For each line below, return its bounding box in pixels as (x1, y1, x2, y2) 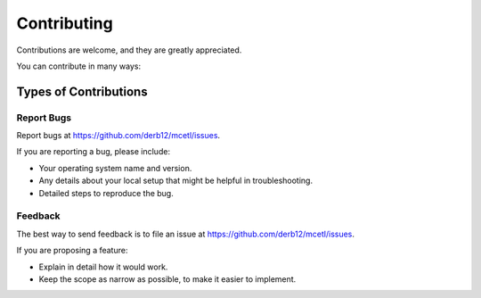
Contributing (16, 13, 113, 33)
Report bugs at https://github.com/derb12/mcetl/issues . (16, 130, 221, 141)
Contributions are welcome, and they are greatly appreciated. (16, 45, 242, 55)
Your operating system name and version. (38, 162, 192, 173)
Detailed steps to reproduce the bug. (38, 187, 174, 198)
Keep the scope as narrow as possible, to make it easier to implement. (38, 273, 297, 285)
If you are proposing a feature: (16, 245, 128, 256)
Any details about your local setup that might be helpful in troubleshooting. (38, 175, 314, 186)
